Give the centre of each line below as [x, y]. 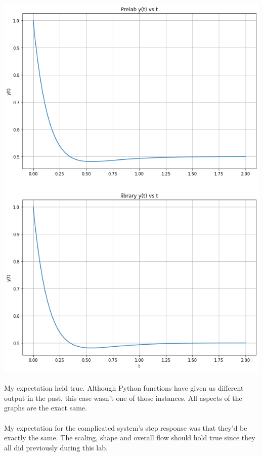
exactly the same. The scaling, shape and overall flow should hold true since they [130, 438]
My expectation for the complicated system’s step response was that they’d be [126, 427]
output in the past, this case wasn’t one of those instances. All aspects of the [123, 398]
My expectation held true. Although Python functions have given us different [124, 388]
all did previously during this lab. [56, 447]
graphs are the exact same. [46, 408]
